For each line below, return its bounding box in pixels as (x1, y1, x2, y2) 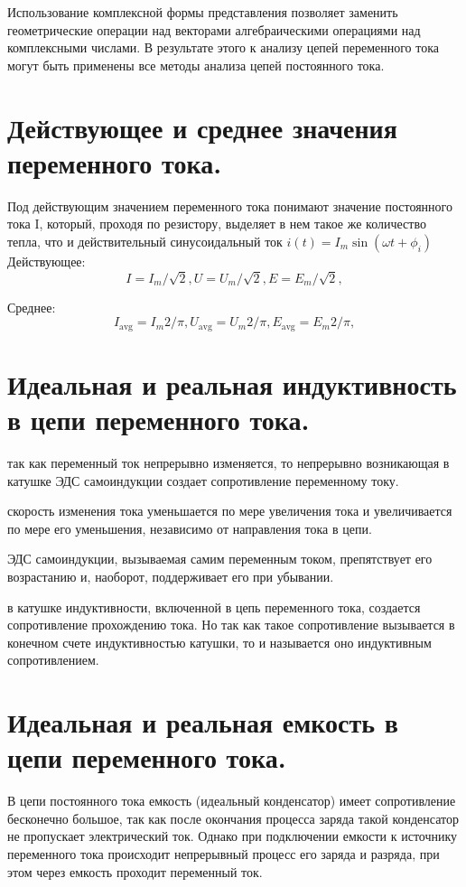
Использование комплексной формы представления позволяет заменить (7, 3, 398, 21)
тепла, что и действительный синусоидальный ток (7, 231, 283, 250)
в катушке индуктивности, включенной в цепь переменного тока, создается (7, 597, 421, 616)
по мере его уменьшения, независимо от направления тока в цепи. (7, 518, 372, 537)
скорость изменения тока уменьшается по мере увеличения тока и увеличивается (7, 501, 452, 520)
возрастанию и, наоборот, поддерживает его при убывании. (7, 566, 334, 585)
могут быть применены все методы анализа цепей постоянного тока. (7, 55, 385, 74)
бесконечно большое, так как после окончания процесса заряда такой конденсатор (7, 808, 459, 827)
